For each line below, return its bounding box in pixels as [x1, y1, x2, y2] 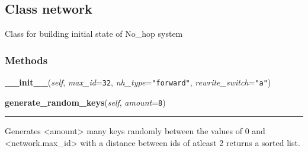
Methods [5, 52, 48, 67]
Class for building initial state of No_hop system [5, 27, 183, 40]
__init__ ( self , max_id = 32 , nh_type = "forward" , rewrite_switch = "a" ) [5, 76, 271, 88]
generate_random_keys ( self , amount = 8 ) [5, 96, 166, 108]
